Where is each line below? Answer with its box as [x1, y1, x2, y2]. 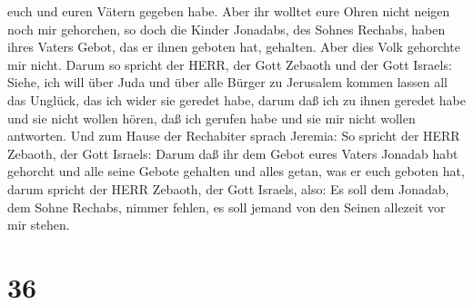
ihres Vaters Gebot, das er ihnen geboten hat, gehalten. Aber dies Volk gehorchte [7, 37, 460, 56]
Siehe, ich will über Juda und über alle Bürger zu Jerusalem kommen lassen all [7, 73, 448, 92]
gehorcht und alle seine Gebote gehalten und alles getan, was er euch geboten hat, [7, 162, 465, 181]
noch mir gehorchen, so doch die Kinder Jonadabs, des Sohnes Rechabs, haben [7, 19, 446, 38]
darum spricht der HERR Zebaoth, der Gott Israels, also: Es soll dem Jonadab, [7, 179, 449, 198]
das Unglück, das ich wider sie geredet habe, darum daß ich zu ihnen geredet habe [7, 90, 466, 109]
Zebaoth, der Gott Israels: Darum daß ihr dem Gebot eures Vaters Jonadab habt [7, 143, 458, 162]
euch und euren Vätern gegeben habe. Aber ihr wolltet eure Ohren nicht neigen [7, 2, 450, 20]
